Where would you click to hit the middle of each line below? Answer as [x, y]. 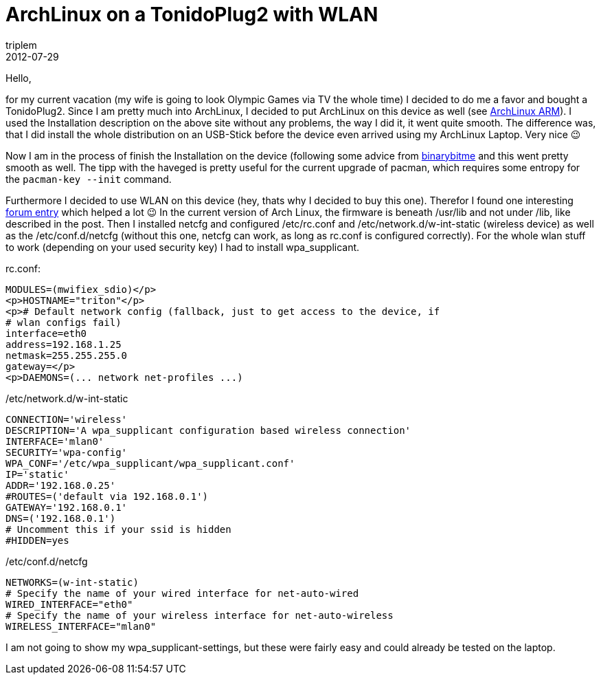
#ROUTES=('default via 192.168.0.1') [107, 496]
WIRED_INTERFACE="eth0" [69, 604]
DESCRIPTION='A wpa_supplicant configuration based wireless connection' [208, 430]
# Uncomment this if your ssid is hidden [118, 529]
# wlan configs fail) [64, 322]
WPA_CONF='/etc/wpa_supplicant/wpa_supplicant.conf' [150, 463]
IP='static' [37, 474]
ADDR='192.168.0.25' [61, 485]
